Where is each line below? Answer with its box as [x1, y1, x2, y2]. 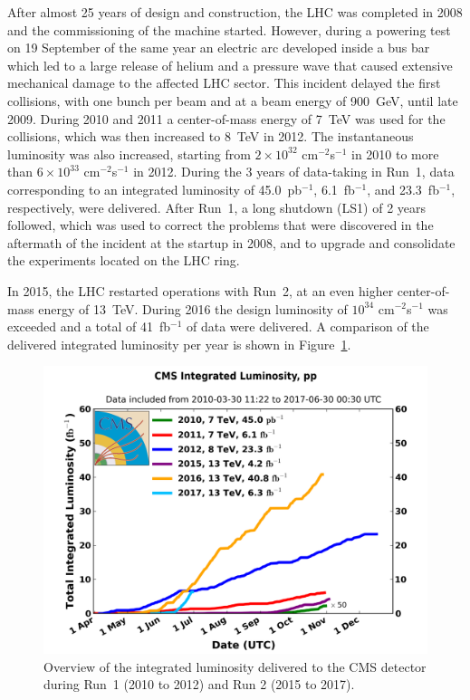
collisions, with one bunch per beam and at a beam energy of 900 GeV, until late [7, 91, 458, 110]
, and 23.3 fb [367, 179, 439, 198]
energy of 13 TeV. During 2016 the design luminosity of [38, 299, 348, 318]
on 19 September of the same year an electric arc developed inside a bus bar [7, 38, 430, 57]
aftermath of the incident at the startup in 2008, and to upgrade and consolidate [7, 233, 456, 252]
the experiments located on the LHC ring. [7, 251, 240, 270]
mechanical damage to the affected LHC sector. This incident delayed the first [7, 73, 441, 92]
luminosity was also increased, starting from [7, 144, 251, 163]
